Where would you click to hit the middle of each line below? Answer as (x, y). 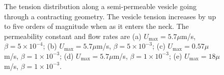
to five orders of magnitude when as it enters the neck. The (96, 26)
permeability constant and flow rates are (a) (73, 36)
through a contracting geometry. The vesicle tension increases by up (110, 16)
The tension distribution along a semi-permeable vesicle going (100, 6)
